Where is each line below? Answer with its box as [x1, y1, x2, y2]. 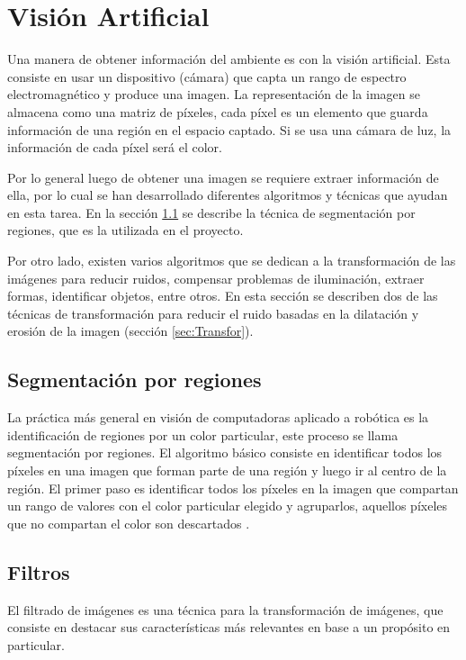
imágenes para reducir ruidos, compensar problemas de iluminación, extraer [7, 268, 425, 287]
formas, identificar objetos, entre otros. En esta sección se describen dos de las [7, 286, 438, 305]
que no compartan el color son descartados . [7, 513, 250, 532]
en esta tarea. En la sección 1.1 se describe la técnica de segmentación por [7, 203, 416, 222]
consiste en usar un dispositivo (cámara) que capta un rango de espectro [7, 67, 407, 86]
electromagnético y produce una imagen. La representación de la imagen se [7, 85, 420, 104]
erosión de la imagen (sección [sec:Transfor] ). [7, 321, 254, 340]
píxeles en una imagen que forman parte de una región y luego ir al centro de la [7, 461, 447, 480]
